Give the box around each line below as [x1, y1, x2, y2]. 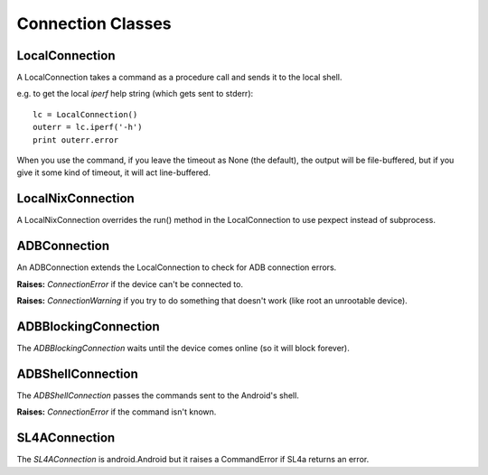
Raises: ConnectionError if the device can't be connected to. [16, 278, 244, 289]
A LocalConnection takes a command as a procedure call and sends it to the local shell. [16, 72, 343, 83]
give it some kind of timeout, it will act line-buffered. [16, 167, 211, 178]
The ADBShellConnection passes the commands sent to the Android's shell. [16, 389, 300, 401]
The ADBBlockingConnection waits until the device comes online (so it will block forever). [16, 342, 350, 353]
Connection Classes [16, 14, 172, 33]
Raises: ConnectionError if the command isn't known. [16, 406, 217, 417]
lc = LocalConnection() [33, 109, 138, 119]
